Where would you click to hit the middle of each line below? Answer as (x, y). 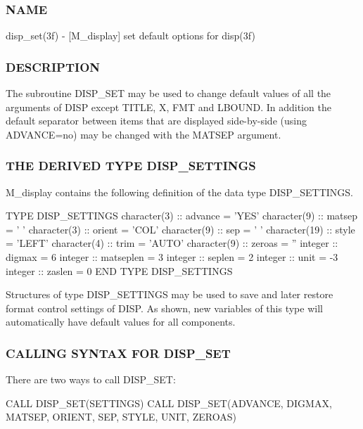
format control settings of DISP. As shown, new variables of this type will (164, 308)
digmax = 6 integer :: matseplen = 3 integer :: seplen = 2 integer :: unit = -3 (172, 257)
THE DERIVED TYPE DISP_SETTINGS (131, 166)
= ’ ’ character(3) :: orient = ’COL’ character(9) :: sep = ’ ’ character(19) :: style (180, 229)
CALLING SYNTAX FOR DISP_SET (118, 353)
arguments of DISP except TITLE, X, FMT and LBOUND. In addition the (168, 107)
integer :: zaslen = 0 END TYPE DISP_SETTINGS (119, 270)
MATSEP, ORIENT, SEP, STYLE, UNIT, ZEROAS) (121, 417)
